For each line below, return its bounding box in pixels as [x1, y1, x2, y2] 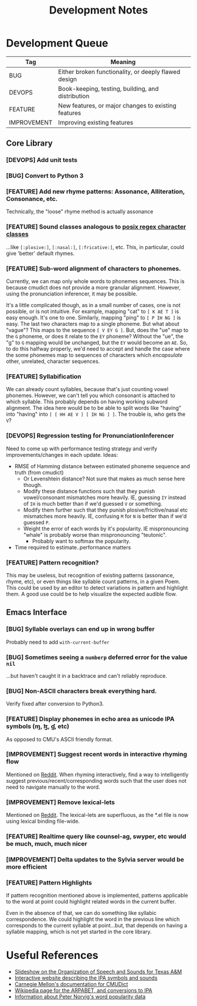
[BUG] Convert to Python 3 [6, 171, 84, 180]
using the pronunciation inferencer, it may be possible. [6, 290, 138, 297]
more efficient [6, 863, 47, 871]
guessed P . [23, 519, 50, 526]
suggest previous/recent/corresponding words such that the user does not [6, 777, 186, 784]
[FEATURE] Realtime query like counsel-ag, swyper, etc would [6, 832, 186, 840]
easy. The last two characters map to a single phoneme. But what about [6, 321, 180, 328]
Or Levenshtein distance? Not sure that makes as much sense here [23, 475, 185, 482]
